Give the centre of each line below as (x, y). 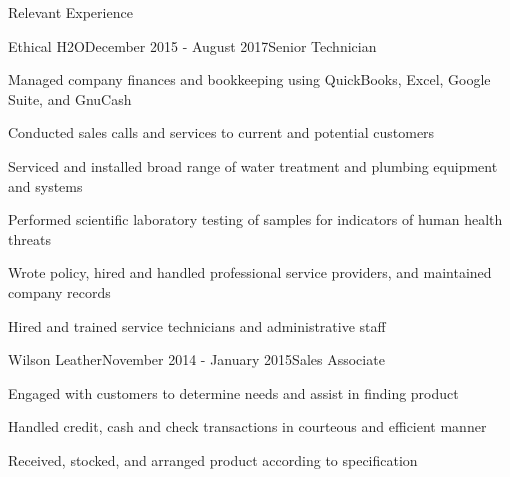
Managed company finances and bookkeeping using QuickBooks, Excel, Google (249, 79)
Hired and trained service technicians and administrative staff (197, 325)
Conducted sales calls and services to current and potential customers (221, 132)
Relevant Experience (70, 12)
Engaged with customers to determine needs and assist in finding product (233, 392)
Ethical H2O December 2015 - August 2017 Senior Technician (192, 45)
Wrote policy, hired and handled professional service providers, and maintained (250, 272)
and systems (45, 185)
